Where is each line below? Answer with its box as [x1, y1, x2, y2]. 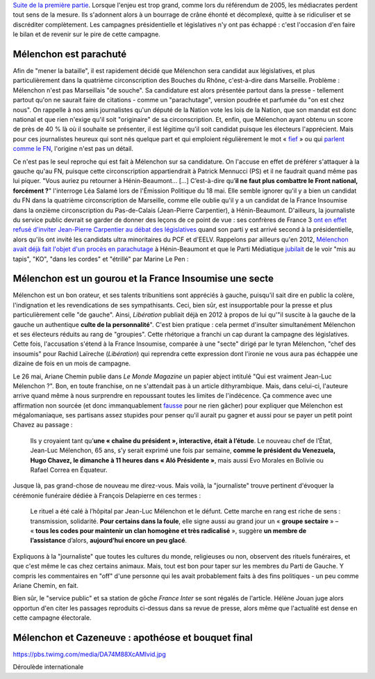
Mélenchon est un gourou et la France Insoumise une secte [12, 273, 274, 285]
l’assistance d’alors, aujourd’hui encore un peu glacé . [30, 536, 187, 545]
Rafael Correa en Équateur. [30, 466, 108, 474]
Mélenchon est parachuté [12, 48, 127, 60]
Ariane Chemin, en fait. [12, 581, 79, 589]
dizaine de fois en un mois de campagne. [12, 359, 131, 368]
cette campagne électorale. [12, 614, 92, 622]
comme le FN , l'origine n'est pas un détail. [12, 145, 133, 153]
